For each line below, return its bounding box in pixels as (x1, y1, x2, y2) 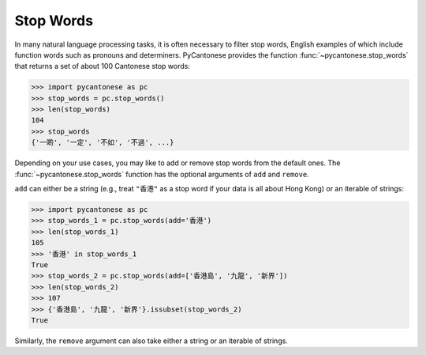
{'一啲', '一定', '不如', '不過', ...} (31, 138, 174, 147)
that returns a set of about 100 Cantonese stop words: (14, 62, 191, 71)
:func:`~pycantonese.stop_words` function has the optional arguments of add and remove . (14, 169, 309, 179)
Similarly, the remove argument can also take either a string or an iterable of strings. (14, 336, 288, 346)
